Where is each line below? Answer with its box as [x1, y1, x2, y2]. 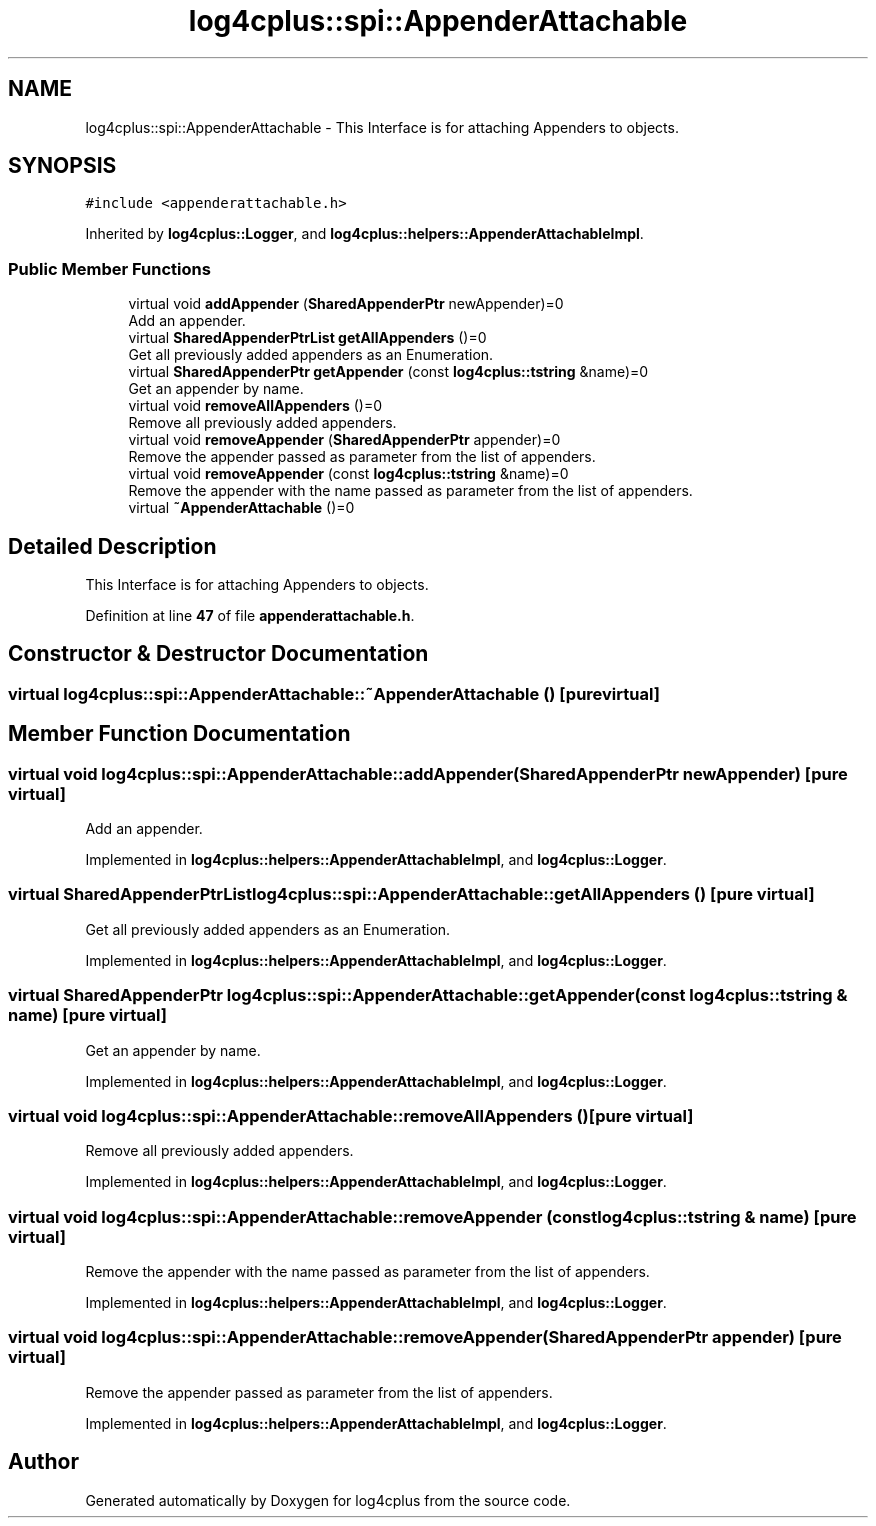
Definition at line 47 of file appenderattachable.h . [85, 607, 415, 625]
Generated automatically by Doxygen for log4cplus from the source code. [85, 1491, 571, 1509]
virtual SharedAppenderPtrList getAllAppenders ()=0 [128, 329, 487, 347]
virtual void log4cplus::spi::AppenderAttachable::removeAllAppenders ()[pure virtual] [8, 1105, 694, 1126]
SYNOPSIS [8, 153, 117, 179]
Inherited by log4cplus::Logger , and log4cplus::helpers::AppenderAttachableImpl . [85, 225, 644, 243]
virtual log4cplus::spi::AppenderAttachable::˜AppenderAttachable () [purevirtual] [8, 683, 660, 704]
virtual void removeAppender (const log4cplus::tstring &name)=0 [128, 465, 569, 483]
